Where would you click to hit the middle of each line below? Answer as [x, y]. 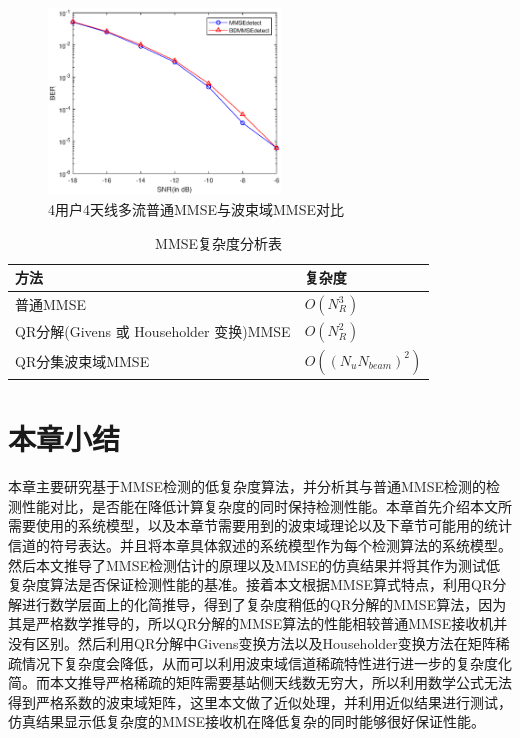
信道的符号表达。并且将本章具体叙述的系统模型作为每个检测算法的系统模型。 [260, 544]
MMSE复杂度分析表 [219, 242]
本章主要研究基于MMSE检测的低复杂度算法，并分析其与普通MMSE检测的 [247, 486]
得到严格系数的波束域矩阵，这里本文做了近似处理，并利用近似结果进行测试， [260, 701]
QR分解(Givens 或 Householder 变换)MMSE [153, 331]
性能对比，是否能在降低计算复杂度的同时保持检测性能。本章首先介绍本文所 [266, 505]
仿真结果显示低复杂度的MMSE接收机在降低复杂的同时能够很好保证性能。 [246, 721]
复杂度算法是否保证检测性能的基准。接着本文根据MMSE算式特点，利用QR [250, 584]
